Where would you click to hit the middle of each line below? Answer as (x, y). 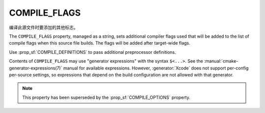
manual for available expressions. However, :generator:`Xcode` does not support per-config (156, 68)
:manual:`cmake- (221, 61)
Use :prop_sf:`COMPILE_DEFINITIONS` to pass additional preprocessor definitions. (93, 52)
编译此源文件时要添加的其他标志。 (43, 27)
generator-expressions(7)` (36, 68)
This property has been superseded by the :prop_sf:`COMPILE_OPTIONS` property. (106, 97)
